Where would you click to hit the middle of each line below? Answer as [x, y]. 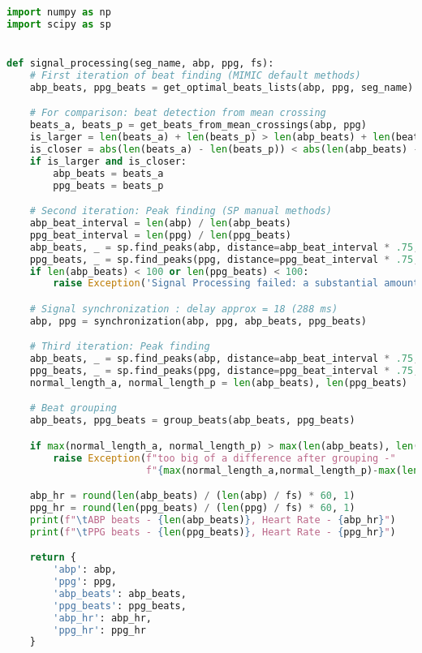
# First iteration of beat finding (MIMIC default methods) [195, 75]
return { [53, 558]
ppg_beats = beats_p [108, 185]
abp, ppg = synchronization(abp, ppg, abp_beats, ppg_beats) [198, 321]
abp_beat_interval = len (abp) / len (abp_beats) [160, 223]
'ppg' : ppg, [85, 582]
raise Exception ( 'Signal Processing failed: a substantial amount [236, 284]
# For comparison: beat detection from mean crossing [178, 113]
